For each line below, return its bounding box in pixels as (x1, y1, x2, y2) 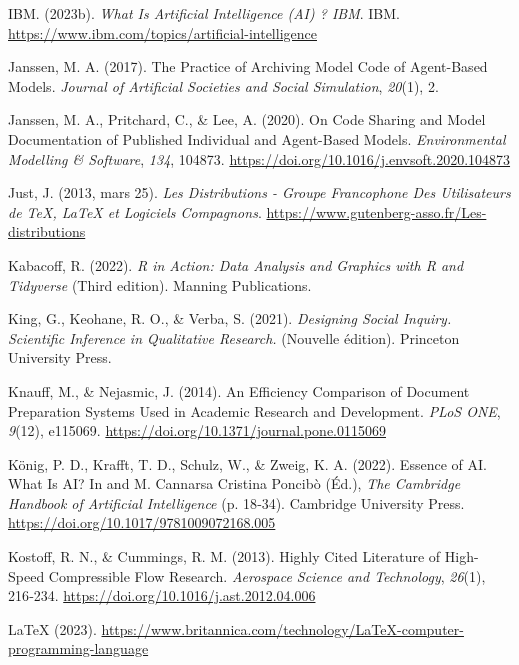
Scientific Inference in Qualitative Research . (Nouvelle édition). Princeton (8, 327, 460, 348)
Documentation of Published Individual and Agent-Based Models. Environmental (8, 128, 506, 149)
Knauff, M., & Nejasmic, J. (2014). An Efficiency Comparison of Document (8, 380, 470, 401)
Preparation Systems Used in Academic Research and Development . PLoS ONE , (8, 400, 501, 421)
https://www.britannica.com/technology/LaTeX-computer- (101, 618, 464, 639)
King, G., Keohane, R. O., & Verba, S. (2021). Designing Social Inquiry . (8, 308, 452, 329)
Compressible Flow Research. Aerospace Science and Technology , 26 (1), (48, 565, 486, 586)
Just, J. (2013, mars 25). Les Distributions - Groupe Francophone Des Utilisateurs (8, 182, 511, 203)
